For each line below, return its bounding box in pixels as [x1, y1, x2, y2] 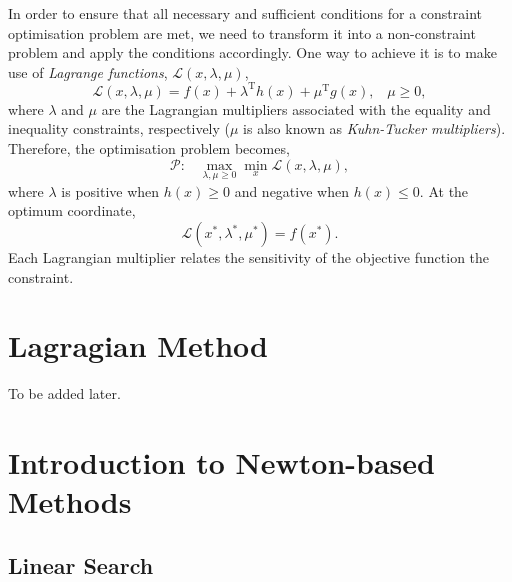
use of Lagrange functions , [8, 61, 168, 82]
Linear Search [8, 549, 154, 580]
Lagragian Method [8, 325, 268, 366]
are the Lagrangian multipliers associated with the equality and [101, 98, 491, 119]
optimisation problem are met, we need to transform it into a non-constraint [8, 22, 476, 43]
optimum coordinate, [8, 200, 136, 221]
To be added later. [8, 383, 121, 404]
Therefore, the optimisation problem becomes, [8, 138, 290, 159]
